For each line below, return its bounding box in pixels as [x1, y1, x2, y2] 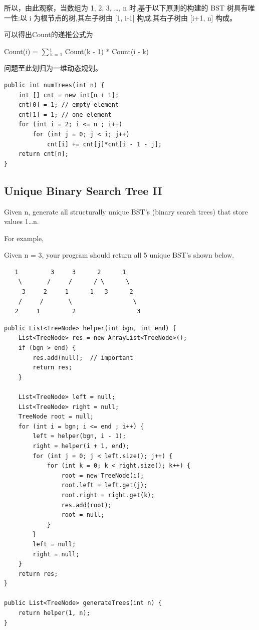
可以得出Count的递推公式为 [4, 29, 93, 40]
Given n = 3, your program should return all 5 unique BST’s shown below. [4, 250, 234, 260]
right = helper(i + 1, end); [33, 442, 130, 450]
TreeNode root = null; [18, 413, 94, 421]
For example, [4, 233, 44, 243]
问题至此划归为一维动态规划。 [4, 63, 102, 73]
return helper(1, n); [18, 609, 90, 617]
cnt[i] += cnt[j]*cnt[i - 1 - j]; [47, 140, 162, 148]
